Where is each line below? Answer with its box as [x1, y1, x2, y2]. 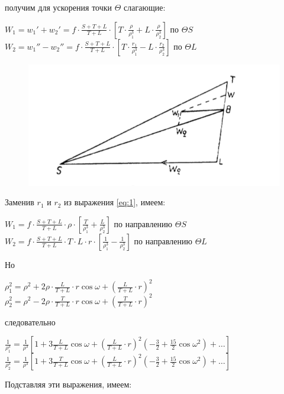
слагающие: [124, 1, 166, 13]
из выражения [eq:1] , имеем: [64, 196, 166, 208]
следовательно [5, 315, 56, 328]
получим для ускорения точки [5, 1, 112, 13]
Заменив [5, 196, 34, 208]
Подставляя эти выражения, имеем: [5, 378, 132, 390]
